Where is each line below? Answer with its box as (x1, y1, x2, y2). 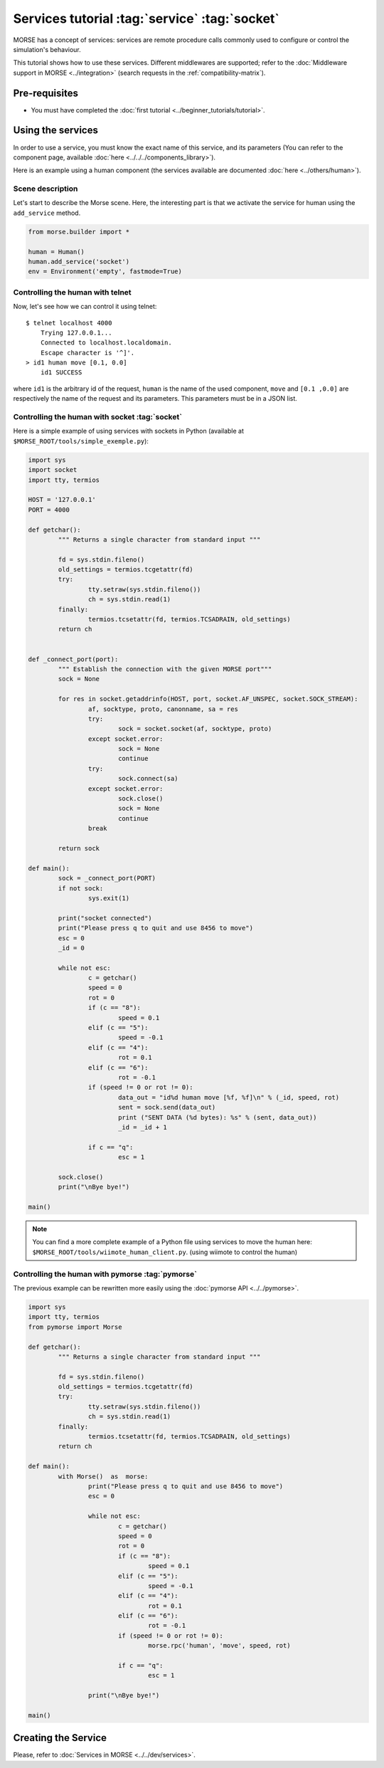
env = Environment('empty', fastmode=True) (28, 268, 183, 275)
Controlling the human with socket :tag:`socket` (13, 412, 183, 422)
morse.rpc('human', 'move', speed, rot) (148, 1641, 291, 1650)
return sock (58, 844, 100, 852)
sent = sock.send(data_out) (117, 1103, 216, 1112)
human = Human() (28, 248, 85, 256)
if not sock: (58, 884, 104, 893)
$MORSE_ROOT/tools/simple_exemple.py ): (13, 436, 149, 445)
